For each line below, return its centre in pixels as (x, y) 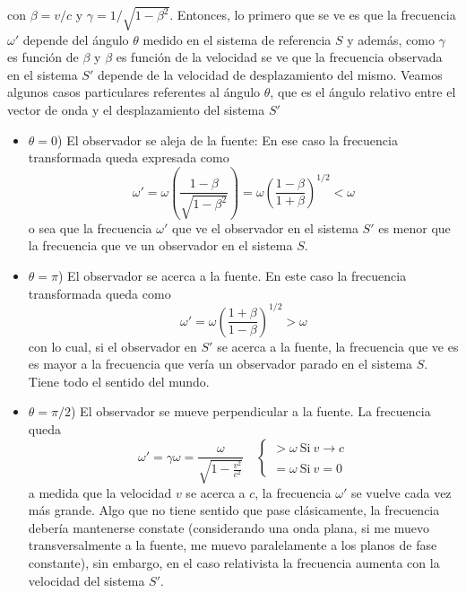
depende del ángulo (76, 39)
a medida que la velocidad (100, 492)
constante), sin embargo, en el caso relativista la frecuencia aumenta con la (234, 562)
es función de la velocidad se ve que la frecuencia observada (279, 57)
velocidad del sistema (86, 580)
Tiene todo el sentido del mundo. (119, 381)
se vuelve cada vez (401, 492)
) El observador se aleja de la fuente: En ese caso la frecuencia (228, 140)
